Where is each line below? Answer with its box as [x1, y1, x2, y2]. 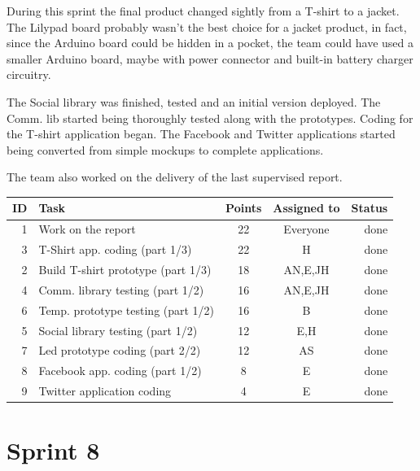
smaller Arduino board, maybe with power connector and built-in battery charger [7, 50, 413, 67]
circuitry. [7, 66, 51, 83]
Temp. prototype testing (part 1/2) [38, 301, 215, 318]
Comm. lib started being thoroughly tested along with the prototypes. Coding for [7, 109, 413, 126]
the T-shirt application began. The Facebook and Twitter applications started [7, 125, 396, 142]
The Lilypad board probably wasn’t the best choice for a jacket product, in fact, [7, 18, 407, 35]
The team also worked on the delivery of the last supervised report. [7, 168, 343, 185]
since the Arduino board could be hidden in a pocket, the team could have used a [7, 34, 413, 51]
